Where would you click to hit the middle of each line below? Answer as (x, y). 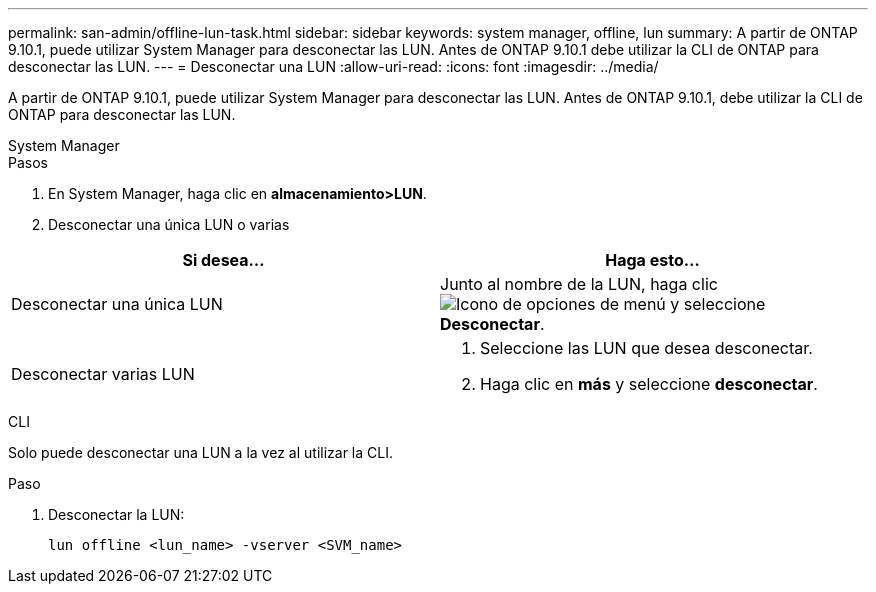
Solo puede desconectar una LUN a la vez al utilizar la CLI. (200, 452)
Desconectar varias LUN (103, 374)
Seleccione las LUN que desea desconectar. (646, 348)
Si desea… (223, 260)
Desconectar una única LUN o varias (169, 224)
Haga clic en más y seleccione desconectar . (649, 384)
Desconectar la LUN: (116, 514)
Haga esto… (652, 260)
